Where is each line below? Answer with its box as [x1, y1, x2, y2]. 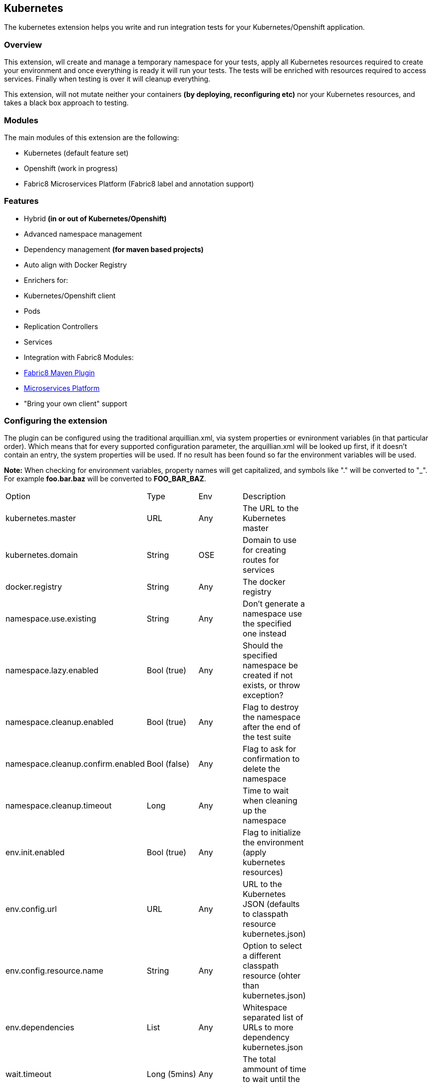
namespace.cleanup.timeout [5, 801, 112, 811]
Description [242, 491, 286, 502]
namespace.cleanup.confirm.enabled [5, 759, 145, 769]
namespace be [242, 660, 298, 671]
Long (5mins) [146, 1069, 196, 1080]
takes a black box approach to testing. [4, 98, 129, 107]
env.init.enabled [5, 847, 65, 858]
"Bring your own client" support [24, 399, 128, 408]
